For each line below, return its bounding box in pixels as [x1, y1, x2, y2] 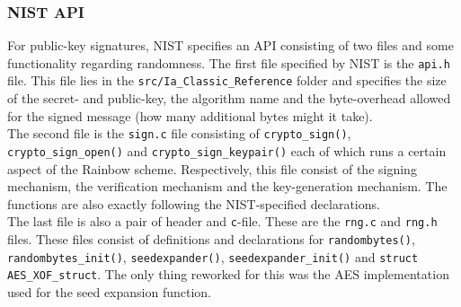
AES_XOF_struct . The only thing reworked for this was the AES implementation [7, 265, 449, 284]
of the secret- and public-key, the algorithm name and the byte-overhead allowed [7, 89, 451, 108]
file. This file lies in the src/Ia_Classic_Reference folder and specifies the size [7, 71, 447, 90]
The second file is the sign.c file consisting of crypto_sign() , [7, 124, 351, 143]
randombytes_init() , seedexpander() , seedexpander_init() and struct [7, 247, 419, 266]
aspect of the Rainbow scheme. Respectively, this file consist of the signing [7, 159, 417, 178]
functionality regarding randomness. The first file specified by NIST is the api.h [7, 53, 450, 72]
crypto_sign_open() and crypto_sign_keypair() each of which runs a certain [7, 141, 447, 160]
